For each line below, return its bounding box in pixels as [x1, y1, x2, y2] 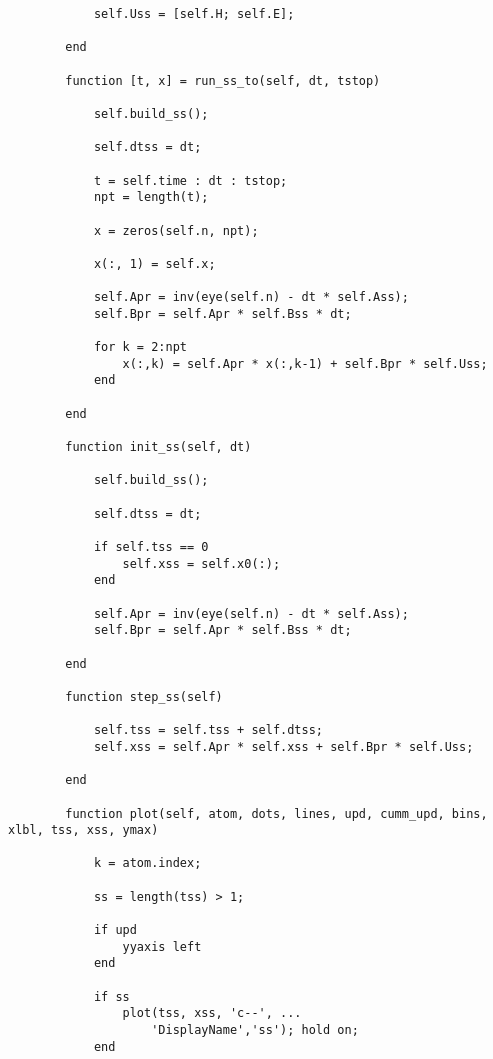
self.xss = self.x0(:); [122, 556, 281, 571]
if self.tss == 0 [93, 540, 209, 554]
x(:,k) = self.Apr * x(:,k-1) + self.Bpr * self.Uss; [122, 356, 488, 371]
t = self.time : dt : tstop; [93, 173, 288, 188]
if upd [93, 923, 137, 938]
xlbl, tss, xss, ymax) [8, 823, 159, 838]
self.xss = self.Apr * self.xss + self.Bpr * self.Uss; [93, 739, 474, 754]
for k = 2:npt [93, 340, 187, 355]
